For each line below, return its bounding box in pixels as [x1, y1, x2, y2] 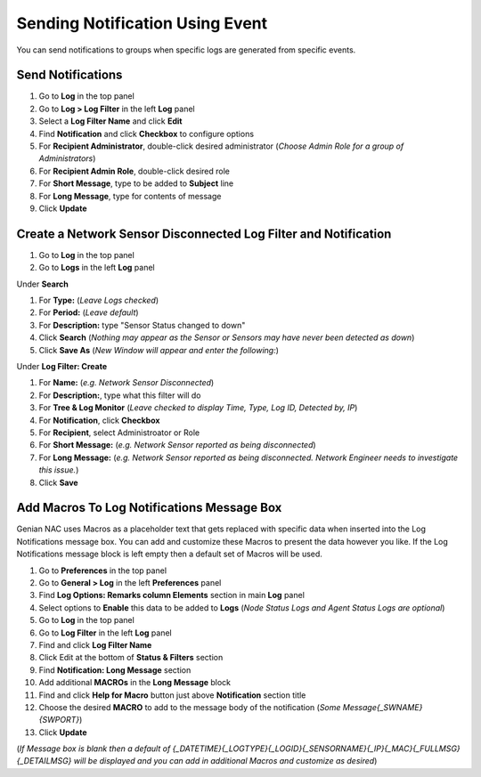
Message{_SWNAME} [342, 701, 423, 712]
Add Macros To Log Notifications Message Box [16, 500, 282, 515]
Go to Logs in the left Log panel [38, 263, 155, 273]
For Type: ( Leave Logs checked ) [38, 295, 159, 306]
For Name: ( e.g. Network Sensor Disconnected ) [38, 377, 215, 388]
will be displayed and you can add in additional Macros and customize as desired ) [73, 756, 378, 766]
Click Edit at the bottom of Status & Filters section [38, 652, 224, 663]
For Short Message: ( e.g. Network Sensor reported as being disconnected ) [38, 440, 316, 450]
